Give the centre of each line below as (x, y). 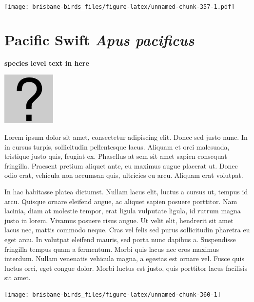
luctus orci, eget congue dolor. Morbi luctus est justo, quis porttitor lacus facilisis (126, 268)
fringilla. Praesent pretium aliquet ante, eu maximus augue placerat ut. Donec (121, 165)
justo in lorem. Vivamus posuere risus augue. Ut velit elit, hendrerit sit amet (119, 220)
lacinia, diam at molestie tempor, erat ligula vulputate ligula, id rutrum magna (123, 211)
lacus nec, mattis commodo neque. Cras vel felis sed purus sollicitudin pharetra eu (127, 230)
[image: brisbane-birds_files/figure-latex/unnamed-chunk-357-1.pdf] (120, 7)
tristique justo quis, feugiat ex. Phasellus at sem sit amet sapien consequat (116, 156)
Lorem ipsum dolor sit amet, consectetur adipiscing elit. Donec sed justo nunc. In (126, 137)
